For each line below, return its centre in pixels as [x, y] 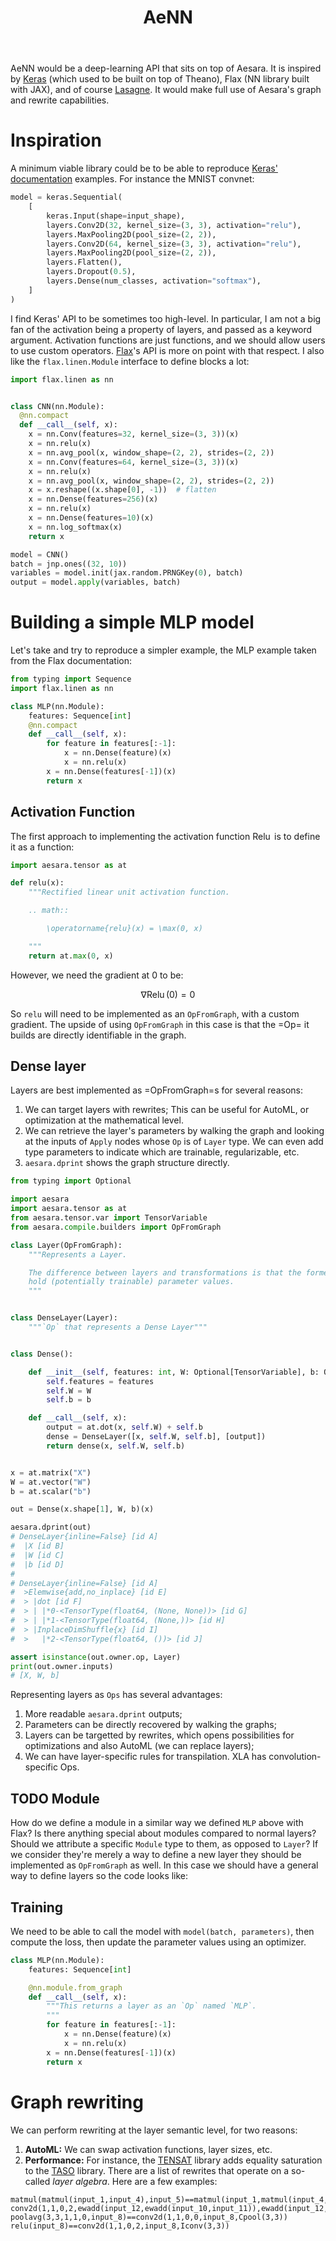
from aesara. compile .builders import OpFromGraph [116, 1227]
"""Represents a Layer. [78, 1254]
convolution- [295, 1757]
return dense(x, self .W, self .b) [116, 1446]
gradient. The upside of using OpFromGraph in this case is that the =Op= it [160, 1024]
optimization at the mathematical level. [104, 1120]
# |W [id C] [37, 1555]
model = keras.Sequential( [66, 197]
